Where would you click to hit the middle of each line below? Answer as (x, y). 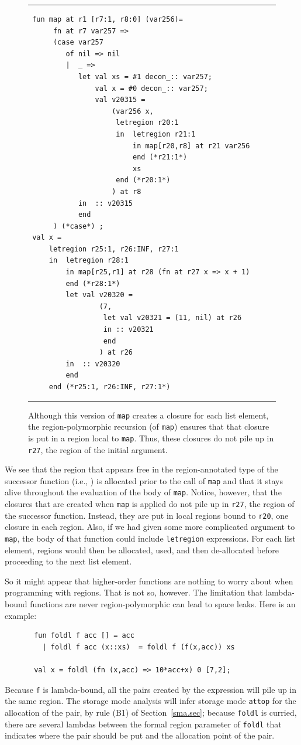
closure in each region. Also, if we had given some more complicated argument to (150, 527)
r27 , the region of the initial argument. (98, 449)
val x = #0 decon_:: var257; (151, 88)
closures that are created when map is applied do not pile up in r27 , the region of (150, 504)
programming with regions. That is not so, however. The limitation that (134, 592)
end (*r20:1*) (143, 180)
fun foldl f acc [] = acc (84, 636)
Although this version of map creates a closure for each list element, (148, 415)
